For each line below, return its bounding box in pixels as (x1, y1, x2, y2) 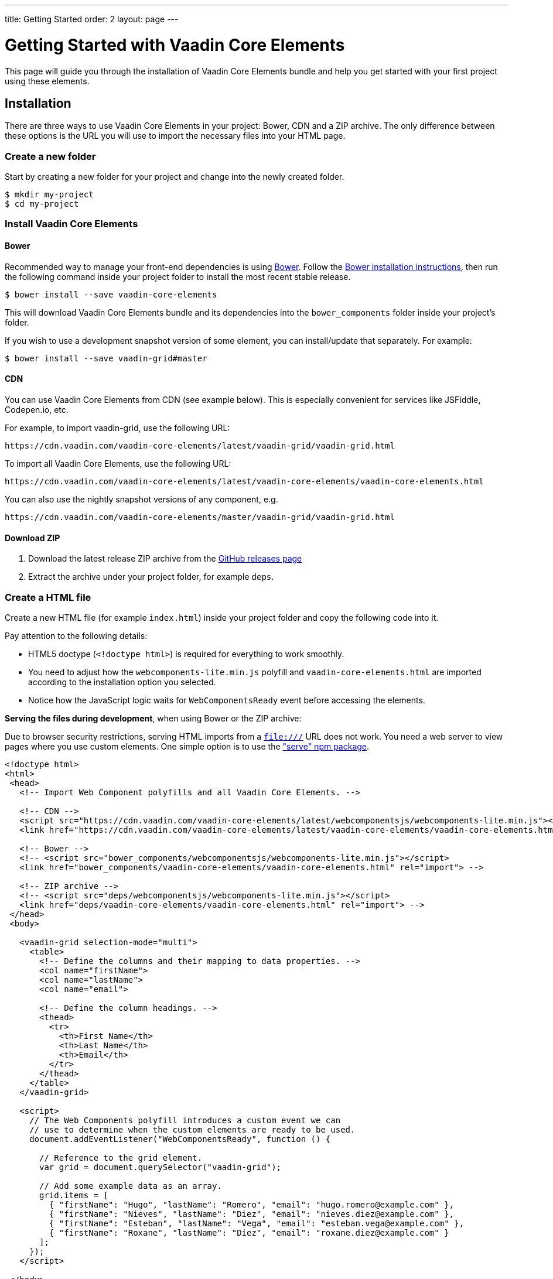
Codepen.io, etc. (5, 404, 69, 415)
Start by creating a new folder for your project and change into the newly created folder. (5, 172, 344, 182)
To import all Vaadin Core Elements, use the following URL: (5, 458, 231, 468)
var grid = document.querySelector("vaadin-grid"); (39, 1162, 282, 1172)
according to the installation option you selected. (28, 676, 216, 687)
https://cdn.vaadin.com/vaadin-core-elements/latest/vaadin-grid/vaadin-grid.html (5, 440, 395, 450)
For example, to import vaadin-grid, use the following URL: (5, 422, 230, 433)
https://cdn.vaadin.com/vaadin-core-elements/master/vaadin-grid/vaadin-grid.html (5, 512, 395, 522)
